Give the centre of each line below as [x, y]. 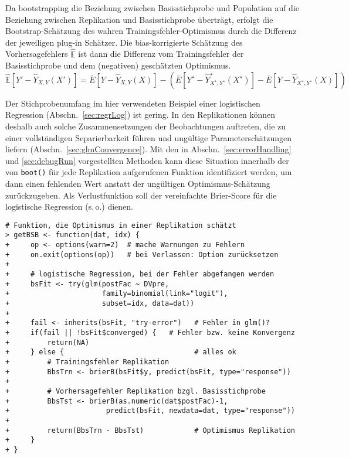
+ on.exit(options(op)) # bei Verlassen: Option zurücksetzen [142, 254]
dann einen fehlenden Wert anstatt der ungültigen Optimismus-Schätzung [138, 183]
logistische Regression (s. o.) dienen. [69, 206]
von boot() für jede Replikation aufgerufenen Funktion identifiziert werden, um [149, 172]
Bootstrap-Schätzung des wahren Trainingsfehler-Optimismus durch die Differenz [151, 31]
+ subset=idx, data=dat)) [100, 304]
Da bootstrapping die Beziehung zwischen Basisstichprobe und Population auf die [153, 8]
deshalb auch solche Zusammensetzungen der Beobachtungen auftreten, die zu [146, 126]
